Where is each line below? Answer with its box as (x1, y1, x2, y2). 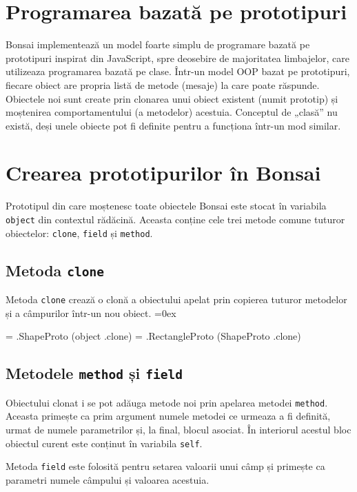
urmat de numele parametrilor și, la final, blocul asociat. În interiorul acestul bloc (6, 422, 351, 436)
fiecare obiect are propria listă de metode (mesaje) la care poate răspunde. (6, 77, 320, 92)
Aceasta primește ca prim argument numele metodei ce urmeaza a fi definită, (6, 409, 331, 423)
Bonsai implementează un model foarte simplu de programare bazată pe (6, 37, 310, 52)
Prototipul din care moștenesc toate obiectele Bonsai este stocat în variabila (6, 198, 327, 213)
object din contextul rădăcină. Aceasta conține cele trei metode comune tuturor (6, 212, 345, 226)
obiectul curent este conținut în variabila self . (6, 435, 203, 450)
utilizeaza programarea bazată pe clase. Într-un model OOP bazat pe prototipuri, (6, 64, 350, 79)
